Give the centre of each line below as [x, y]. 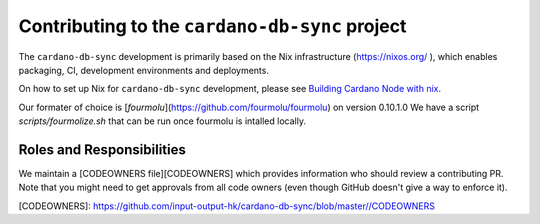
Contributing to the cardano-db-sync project [212, 26]
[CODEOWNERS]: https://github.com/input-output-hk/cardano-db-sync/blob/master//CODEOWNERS [226, 206]
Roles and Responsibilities [102, 149]
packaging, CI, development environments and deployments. [144, 70]
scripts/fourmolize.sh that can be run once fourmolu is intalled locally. [162, 121]
